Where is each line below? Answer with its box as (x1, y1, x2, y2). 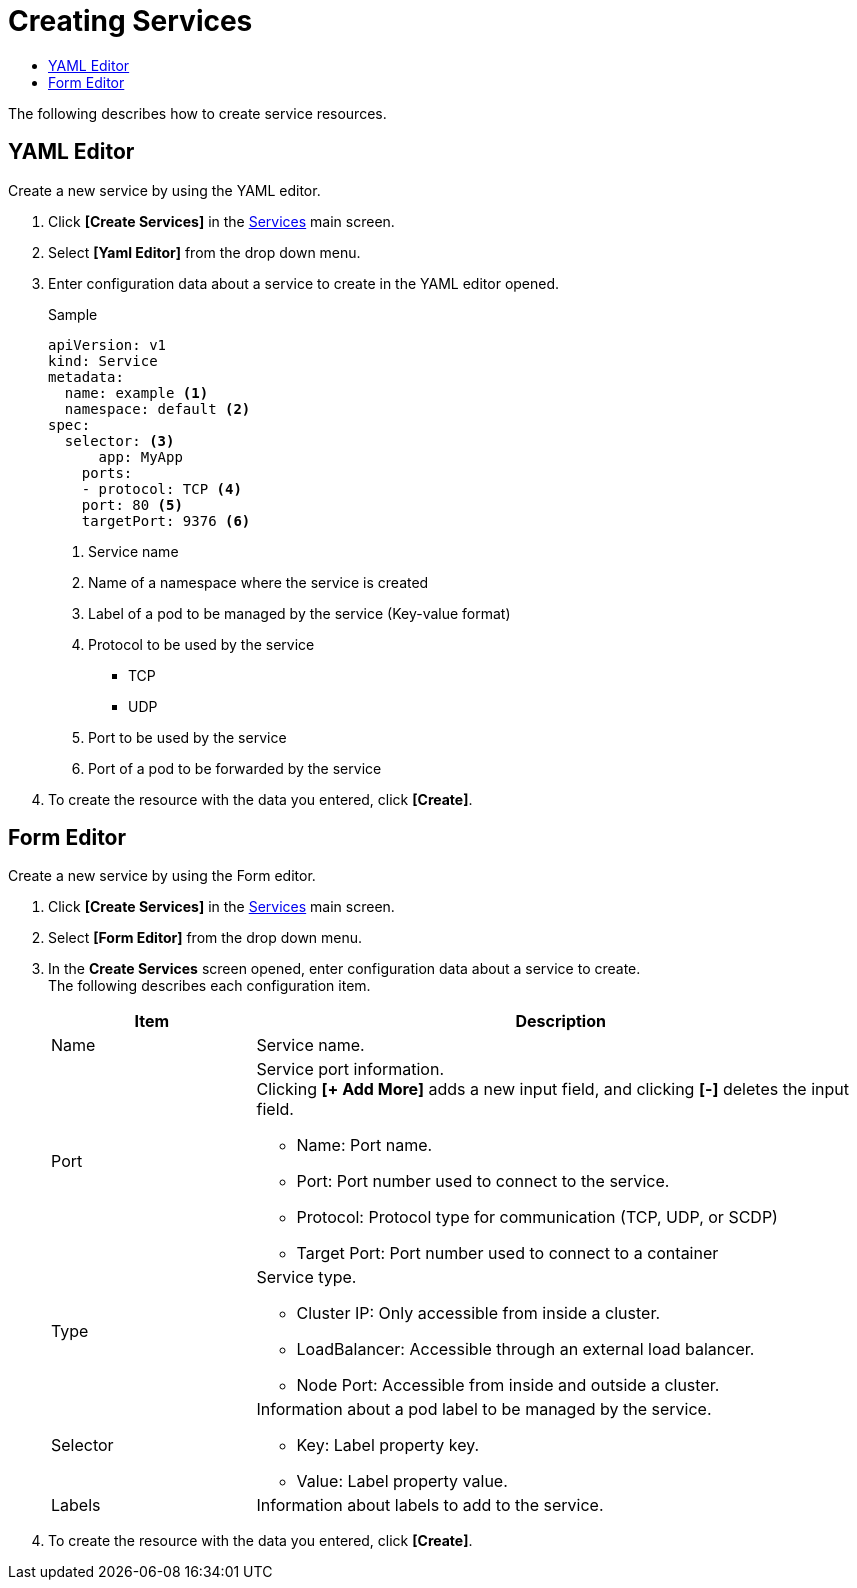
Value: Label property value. (296, 1471, 508, 1492)
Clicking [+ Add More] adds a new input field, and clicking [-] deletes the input (256, 1079, 850, 1100)
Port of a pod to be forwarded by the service (88, 759, 382, 777)
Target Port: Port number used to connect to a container (296, 1243, 719, 1264)
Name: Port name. (296, 1135, 433, 1156)
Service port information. (256, 1059, 445, 1080)
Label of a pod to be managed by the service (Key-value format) (88, 604, 511, 622)
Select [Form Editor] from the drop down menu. (48, 929, 363, 947)
